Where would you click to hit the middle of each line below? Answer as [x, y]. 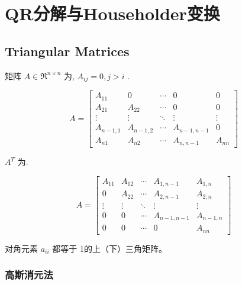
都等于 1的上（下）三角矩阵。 [109, 248]
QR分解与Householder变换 [112, 13]
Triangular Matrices [67, 51]
